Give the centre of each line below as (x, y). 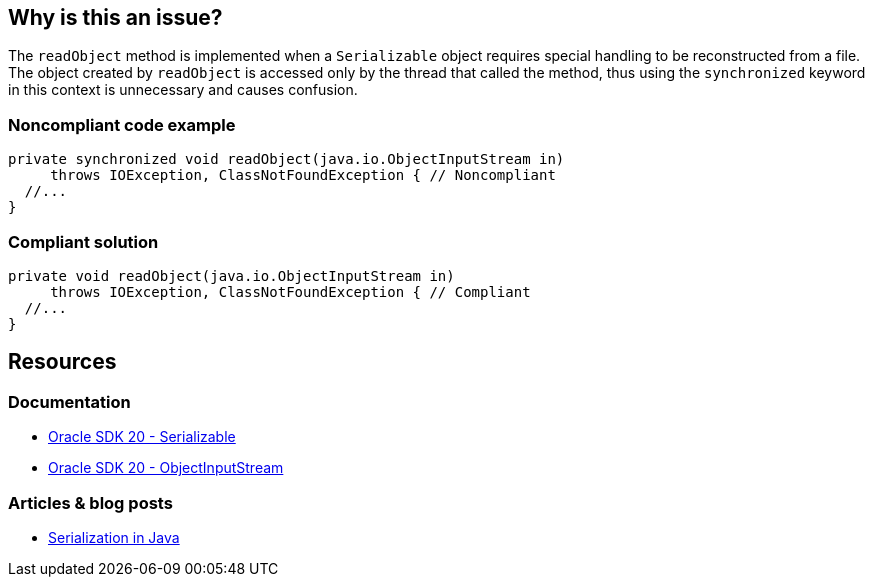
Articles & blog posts (90, 502)
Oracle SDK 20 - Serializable (142, 437)
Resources (62, 362)
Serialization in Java (114, 537)
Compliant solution (83, 241)
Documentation (69, 401)
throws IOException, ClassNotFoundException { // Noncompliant (303, 175)
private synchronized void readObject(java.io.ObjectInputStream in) (286, 159)
